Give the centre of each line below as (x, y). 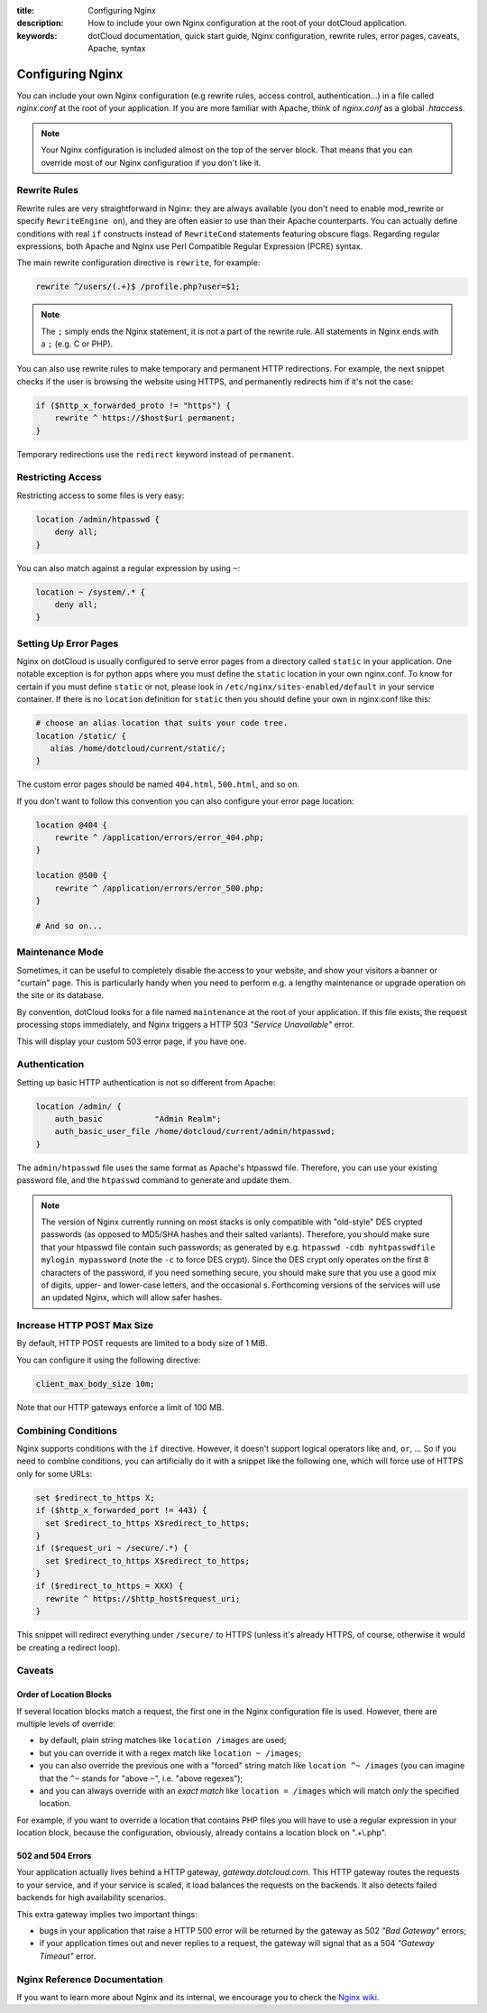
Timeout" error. (68, 1956)
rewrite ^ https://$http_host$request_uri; (143, 1598)
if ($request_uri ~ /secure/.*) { (112, 1548)
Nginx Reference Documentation (90, 1979)
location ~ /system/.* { (91, 592)
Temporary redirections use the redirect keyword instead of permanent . (156, 454)
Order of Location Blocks (64, 1694)
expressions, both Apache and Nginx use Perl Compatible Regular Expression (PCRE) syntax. (190, 246)
